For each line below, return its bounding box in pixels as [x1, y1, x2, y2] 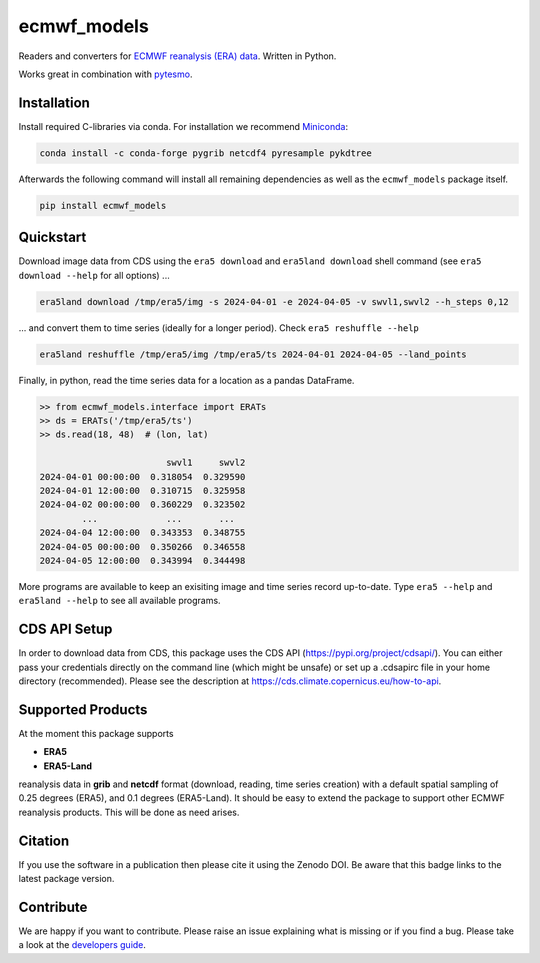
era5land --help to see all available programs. [18, 595, 221, 607]
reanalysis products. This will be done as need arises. [18, 806, 240, 818]
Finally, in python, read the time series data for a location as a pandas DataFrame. [18, 374, 355, 386]
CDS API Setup [18, 621, 113, 638]
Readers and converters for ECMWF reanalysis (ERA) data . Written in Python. [18, 50, 337, 62]
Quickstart [18, 229, 87, 246]
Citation [18, 832, 70, 849]
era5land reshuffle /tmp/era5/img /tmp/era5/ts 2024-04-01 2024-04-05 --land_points [39, 348, 467, 360]
